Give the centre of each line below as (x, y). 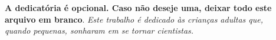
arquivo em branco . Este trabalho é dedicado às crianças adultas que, (134, 19)
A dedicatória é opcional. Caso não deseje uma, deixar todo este (138, 8)
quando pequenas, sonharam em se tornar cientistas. (99, 30)
